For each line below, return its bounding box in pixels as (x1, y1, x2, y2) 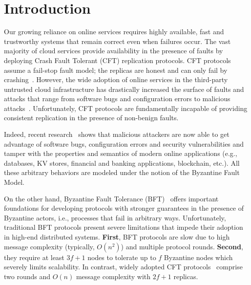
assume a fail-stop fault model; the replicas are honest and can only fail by (4, 65, 228, 75)
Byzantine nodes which (164, 252, 233, 262)
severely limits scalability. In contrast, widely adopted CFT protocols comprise (4, 262, 243, 272)
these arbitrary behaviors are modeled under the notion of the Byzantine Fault (4, 167, 240, 177)
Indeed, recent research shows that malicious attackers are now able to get (4, 129, 230, 139)
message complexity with (76, 271, 151, 281)
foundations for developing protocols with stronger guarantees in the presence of (4, 203, 244, 213)
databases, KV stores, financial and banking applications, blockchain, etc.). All (4, 157, 240, 168)
